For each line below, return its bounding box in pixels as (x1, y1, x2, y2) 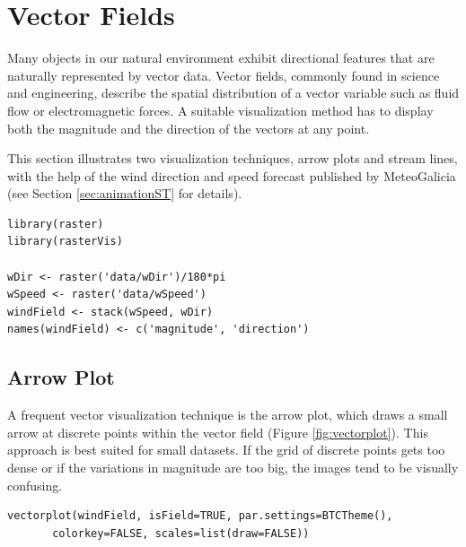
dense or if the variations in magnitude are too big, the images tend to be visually (7, 458, 459, 477)
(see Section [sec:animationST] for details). (7, 184, 242, 203)
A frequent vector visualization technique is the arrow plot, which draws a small (7, 405, 448, 424)
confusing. (7, 475, 63, 494)
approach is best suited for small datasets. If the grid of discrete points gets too (7, 440, 445, 459)
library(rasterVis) (7, 235, 123, 248)
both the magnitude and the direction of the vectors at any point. (7, 118, 370, 137)
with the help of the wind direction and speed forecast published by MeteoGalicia (7, 166, 456, 185)
